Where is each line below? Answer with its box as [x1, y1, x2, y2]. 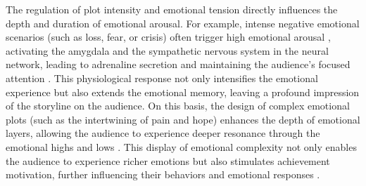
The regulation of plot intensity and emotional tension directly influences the [6, 2, 338, 16]
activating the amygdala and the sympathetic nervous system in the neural [6, 43, 329, 58]
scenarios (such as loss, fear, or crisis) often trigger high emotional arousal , [6, 29, 331, 44]
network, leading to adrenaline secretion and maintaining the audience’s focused [6, 57, 351, 72]
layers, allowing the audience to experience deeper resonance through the [6, 126, 320, 140]
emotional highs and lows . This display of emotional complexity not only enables [6, 139, 357, 154]
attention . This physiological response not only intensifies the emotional [6, 70, 318, 85]
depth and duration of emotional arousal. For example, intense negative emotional [6, 15, 360, 30]
